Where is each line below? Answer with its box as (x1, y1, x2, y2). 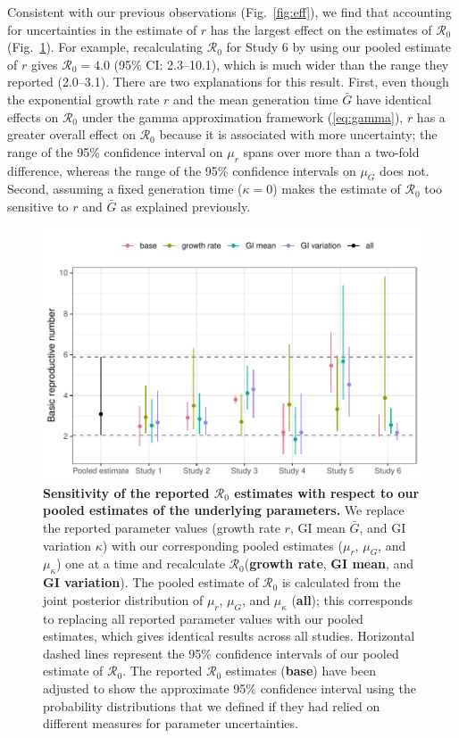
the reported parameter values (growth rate (43, 518, 280, 536)
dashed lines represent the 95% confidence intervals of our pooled (43, 643, 399, 662)
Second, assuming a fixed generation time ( (7, 179, 243, 198)
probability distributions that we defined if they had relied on (43, 696, 380, 715)
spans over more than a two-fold (243, 142, 420, 161)
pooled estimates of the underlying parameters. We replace (43, 501, 405, 519)
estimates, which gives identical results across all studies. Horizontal (43, 626, 415, 645)
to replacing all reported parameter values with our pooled (43, 609, 363, 627)
